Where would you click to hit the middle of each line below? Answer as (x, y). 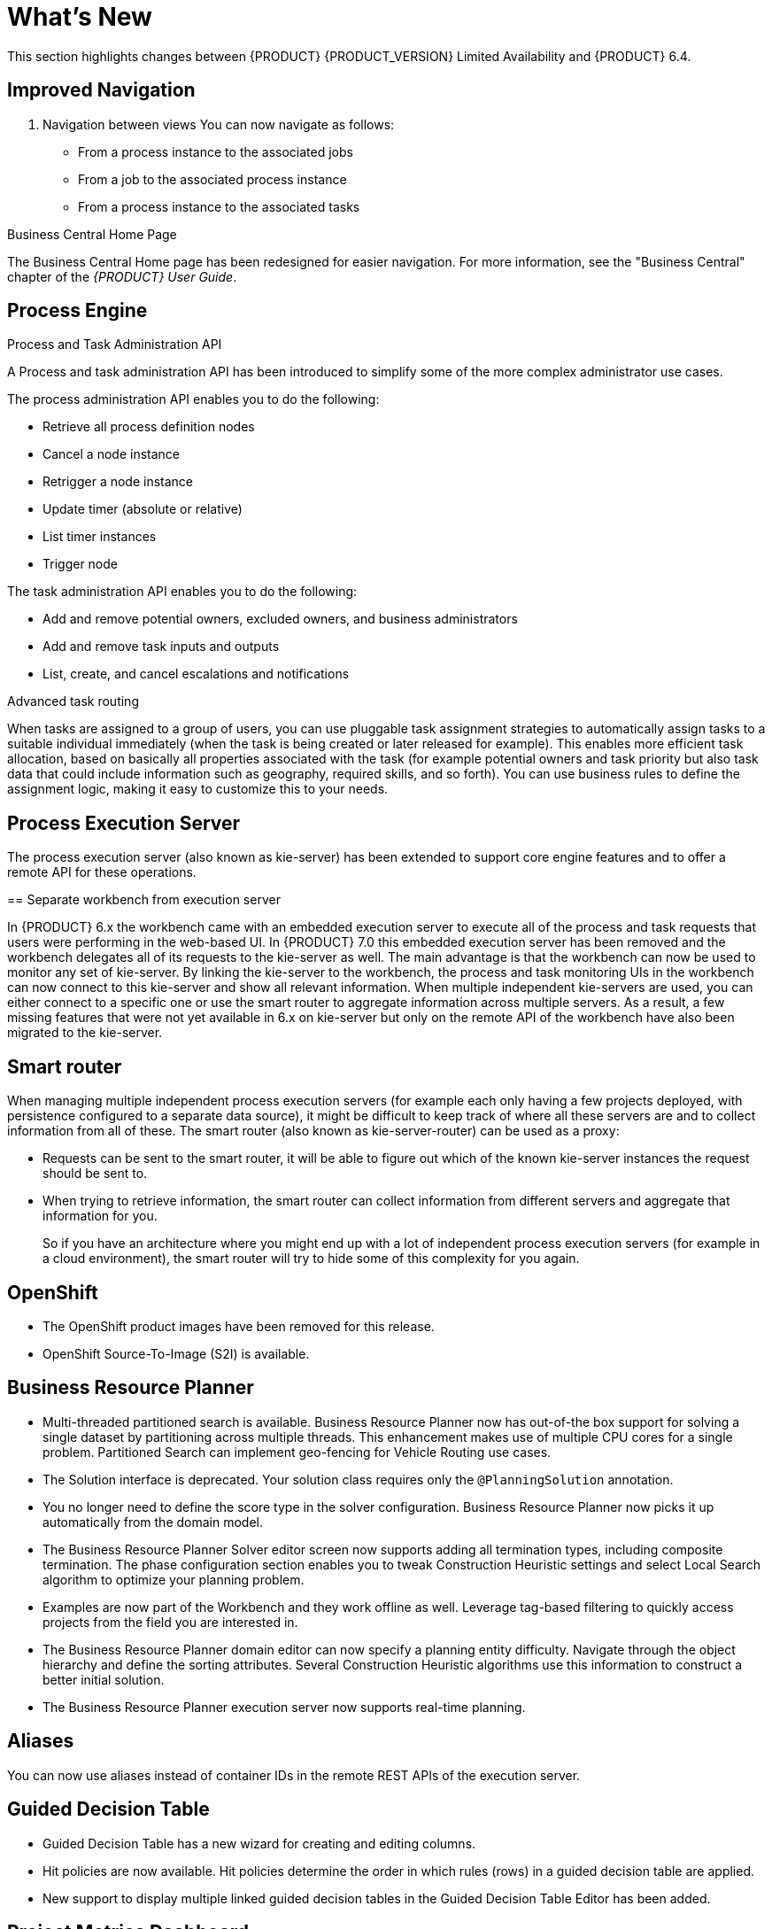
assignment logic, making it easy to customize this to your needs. (198, 789)
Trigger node (80, 564)
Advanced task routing (73, 701)
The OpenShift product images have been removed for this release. (239, 1326)
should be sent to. (95, 1174)
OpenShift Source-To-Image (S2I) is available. (176, 1353)
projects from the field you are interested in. (170, 1622)
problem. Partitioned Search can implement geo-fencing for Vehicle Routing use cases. (297, 1452)
